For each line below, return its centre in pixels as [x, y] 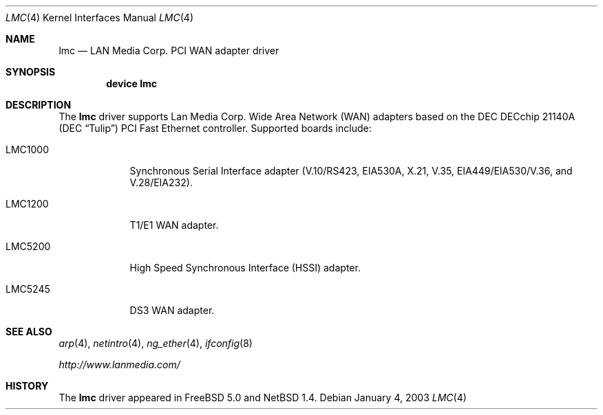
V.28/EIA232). [161, 182]
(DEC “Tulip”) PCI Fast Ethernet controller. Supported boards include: [215, 128]
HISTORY [27, 386]
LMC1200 [27, 204]
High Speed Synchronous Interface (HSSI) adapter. [245, 268]
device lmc [131, 83]
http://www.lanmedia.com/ [119, 364]
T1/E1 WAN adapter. [174, 225]
